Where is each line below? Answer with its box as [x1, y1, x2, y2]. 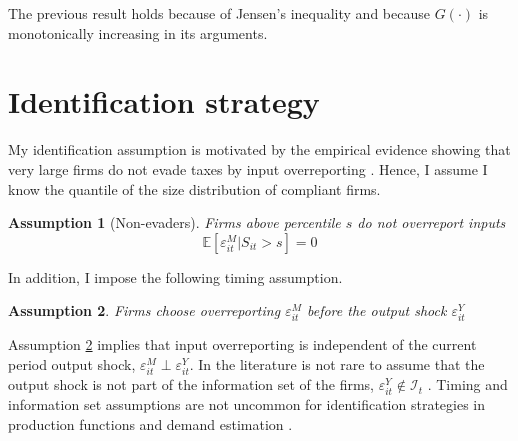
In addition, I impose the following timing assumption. [8, 266, 343, 287]
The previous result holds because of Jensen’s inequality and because [8, 3, 430, 23]
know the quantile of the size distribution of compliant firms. [8, 178, 381, 199]
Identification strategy [8, 81, 320, 122]
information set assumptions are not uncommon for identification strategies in [8, 394, 486, 415]
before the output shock [306, 300, 447, 321]
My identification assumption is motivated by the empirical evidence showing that [8, 139, 511, 160]
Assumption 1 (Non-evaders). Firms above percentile [8, 212, 341, 233]
